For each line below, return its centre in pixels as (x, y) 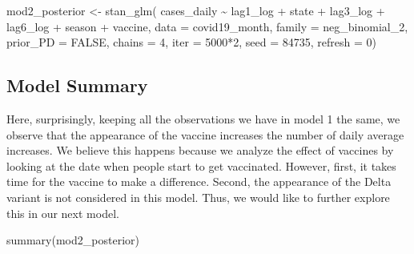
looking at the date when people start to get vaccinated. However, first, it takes (201, 165)
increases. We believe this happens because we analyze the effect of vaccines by (200, 150)
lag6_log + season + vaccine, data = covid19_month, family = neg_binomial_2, (207, 26)
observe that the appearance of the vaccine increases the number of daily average (205, 134)
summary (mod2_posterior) (73, 240)
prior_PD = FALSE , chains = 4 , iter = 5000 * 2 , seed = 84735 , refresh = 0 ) (191, 42)
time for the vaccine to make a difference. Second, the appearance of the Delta (199, 181)
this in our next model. (63, 213)
